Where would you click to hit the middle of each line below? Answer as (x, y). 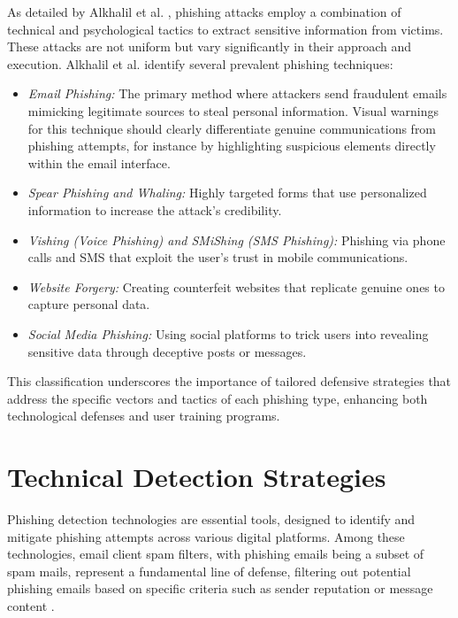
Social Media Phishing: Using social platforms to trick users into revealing (228, 333)
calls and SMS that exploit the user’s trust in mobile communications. (218, 257)
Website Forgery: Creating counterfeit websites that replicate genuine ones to (236, 286)
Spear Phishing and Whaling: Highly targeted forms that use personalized (227, 193)
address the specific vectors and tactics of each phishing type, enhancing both (218, 398)
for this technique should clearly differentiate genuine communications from (232, 128)
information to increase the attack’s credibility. (155, 209)
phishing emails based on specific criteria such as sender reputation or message (220, 588)
